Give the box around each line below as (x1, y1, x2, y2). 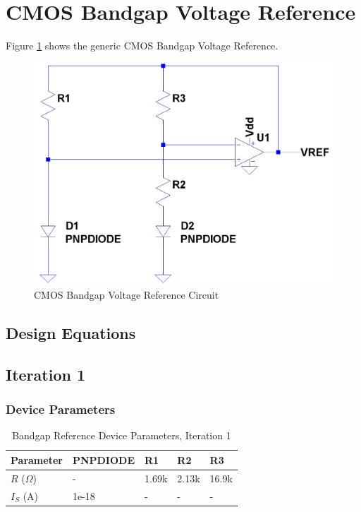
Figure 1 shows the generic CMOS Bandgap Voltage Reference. (6, 38, 279, 53)
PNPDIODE (72, 452, 135, 467)
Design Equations (6, 321, 136, 343)
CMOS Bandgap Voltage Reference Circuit (34, 287, 219, 302)
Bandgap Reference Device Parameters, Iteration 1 (12, 428, 231, 443)
